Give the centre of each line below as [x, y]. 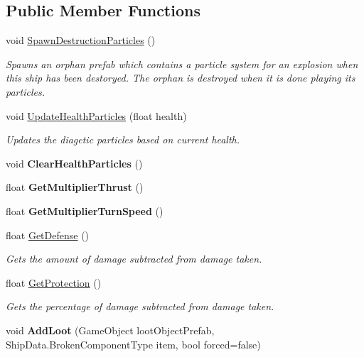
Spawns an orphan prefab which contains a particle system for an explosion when [182, 64]
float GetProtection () [54, 282]
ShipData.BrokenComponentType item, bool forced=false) [133, 344]
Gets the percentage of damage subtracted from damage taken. [140, 306]
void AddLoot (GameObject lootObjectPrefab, [110, 330]
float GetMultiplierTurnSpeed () [85, 210]
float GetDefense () [48, 235]
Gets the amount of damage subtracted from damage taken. [134, 259]
